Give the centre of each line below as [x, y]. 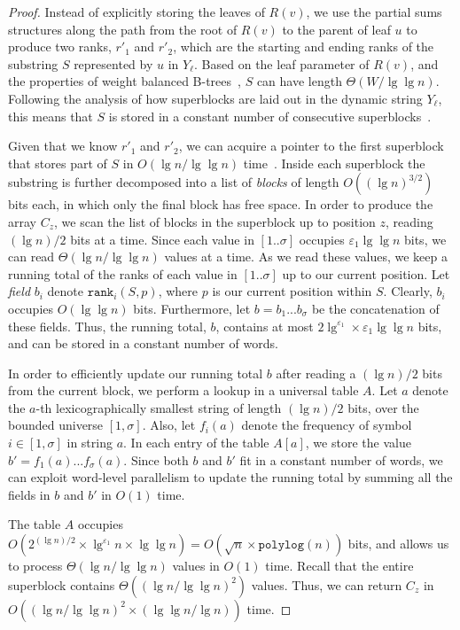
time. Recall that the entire [339, 566]
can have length [299, 81]
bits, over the [383, 407]
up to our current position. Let [366, 273]
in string [90, 443]
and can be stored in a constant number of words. [143, 343]
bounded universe [56, 425]
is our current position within [292, 291]
